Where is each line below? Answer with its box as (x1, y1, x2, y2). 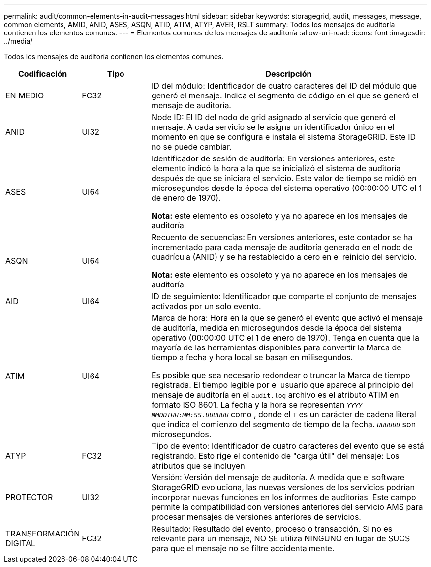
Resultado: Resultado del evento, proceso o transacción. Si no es (151, 524, 393, 534)
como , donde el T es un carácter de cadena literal (231, 409, 416, 419)
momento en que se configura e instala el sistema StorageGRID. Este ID (151, 132, 416, 142)
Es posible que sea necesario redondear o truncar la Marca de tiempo (151, 370, 410, 380)
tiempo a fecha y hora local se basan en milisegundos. (151, 352, 353, 362)
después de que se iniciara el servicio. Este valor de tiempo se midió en (151, 173, 417, 183)
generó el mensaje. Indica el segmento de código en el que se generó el (151, 91, 419, 100)
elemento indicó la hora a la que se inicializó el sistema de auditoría (151, 163, 401, 173)
